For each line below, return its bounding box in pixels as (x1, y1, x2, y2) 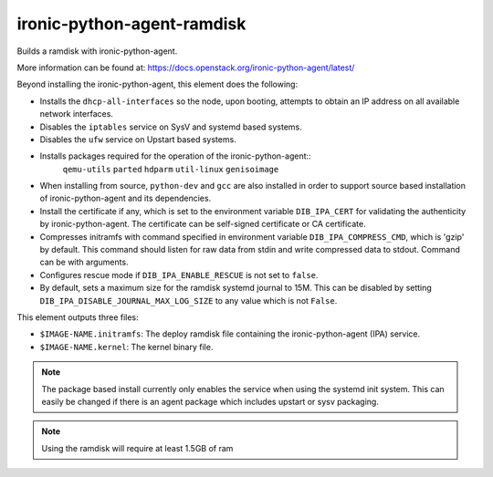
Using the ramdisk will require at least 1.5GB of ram (41, 442, 234, 453)
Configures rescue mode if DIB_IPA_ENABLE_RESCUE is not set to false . (39, 269, 319, 280)
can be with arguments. (39, 256, 129, 268)
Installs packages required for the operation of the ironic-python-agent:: (39, 150, 311, 161)
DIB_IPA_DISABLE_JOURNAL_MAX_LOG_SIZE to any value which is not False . (39, 295, 338, 306)
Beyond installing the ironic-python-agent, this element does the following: (16, 78, 299, 90)
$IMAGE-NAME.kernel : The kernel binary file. (39, 341, 214, 352)
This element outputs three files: (16, 311, 139, 323)
